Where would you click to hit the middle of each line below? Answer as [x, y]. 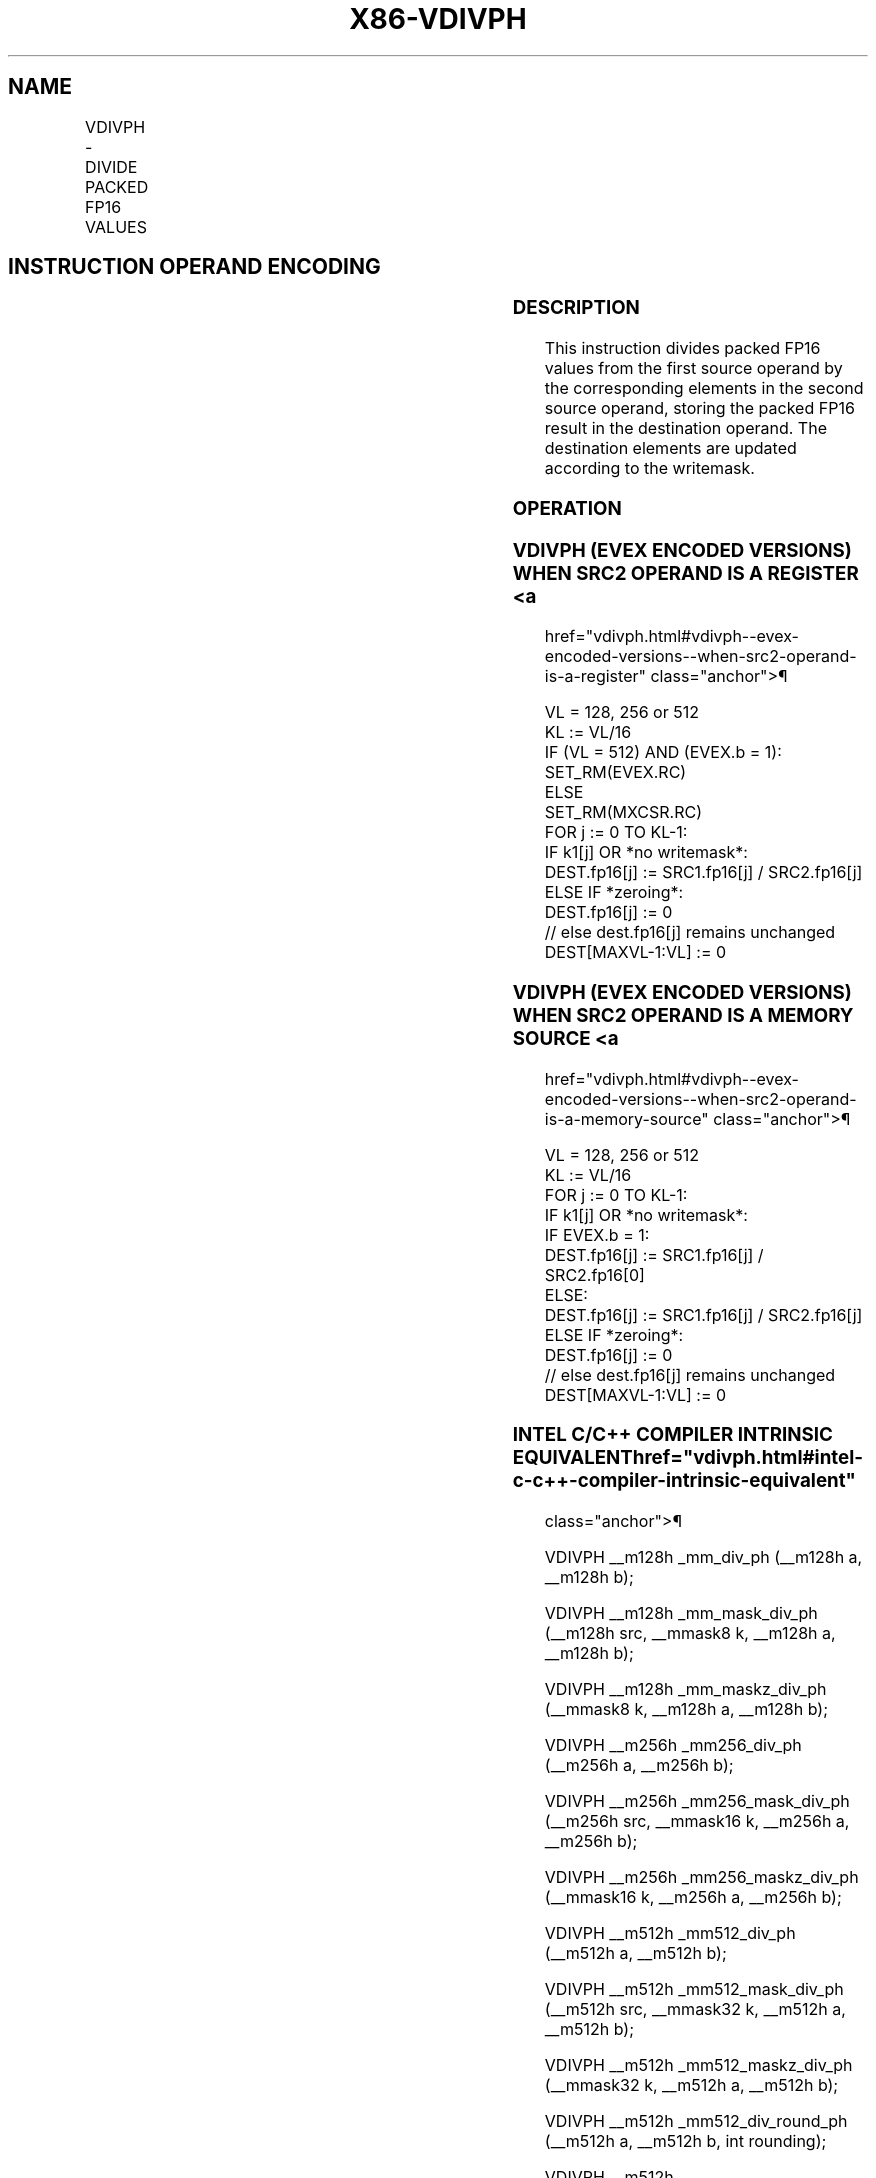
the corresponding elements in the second [704, 388]
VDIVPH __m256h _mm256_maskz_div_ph [701, 1877]
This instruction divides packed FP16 [682, 348]
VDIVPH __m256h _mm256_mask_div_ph [697, 1801]
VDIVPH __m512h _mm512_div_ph [670, 1933]
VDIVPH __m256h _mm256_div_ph [673, 1745]
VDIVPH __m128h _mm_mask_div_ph [681, 1613]
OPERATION [567, 508]
